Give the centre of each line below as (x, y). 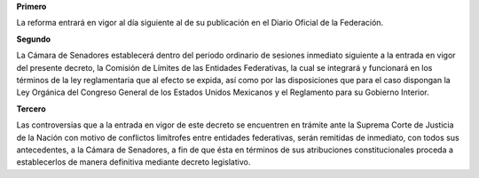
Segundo (34, 39)
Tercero (31, 108)
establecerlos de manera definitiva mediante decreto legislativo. (133, 162)
